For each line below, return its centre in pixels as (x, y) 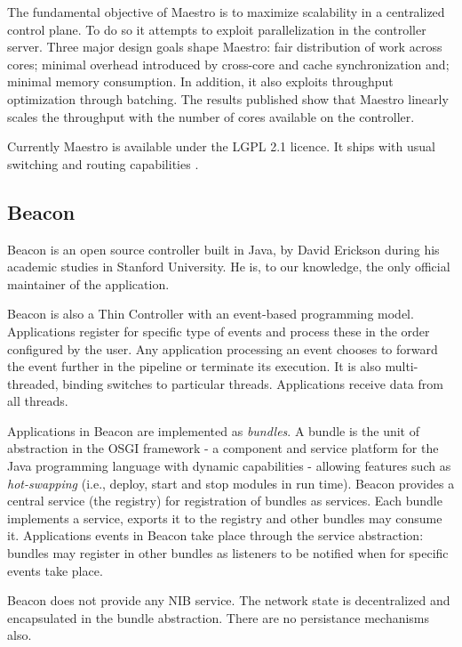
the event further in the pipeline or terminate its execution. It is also (194, 366)
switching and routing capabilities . (103, 163)
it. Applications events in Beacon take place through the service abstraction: (215, 535)
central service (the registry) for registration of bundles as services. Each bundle (225, 501)
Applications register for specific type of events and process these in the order (219, 331)
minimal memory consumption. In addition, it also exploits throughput (200, 81)
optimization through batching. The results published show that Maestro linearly (228, 98)
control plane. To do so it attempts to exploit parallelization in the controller (217, 29)
